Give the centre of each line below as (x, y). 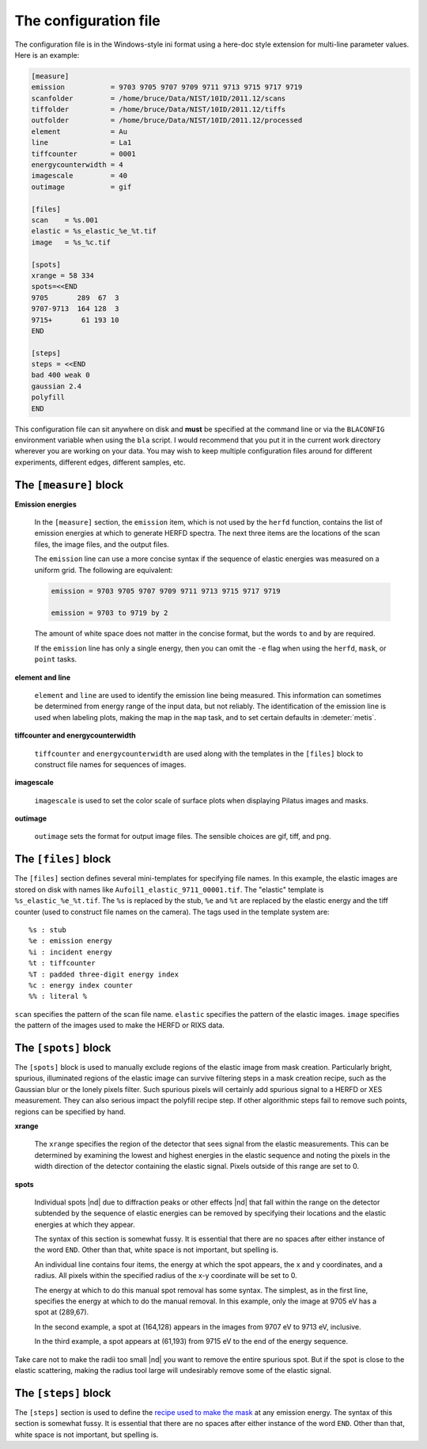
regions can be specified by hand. (70, 1111)
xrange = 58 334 (63, 275)
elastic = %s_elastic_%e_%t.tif (94, 231)
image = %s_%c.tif (71, 242)
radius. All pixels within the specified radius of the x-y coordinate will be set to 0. (166, 1276)
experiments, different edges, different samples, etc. (100, 462)
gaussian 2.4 (57, 386)
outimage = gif (81, 187)
